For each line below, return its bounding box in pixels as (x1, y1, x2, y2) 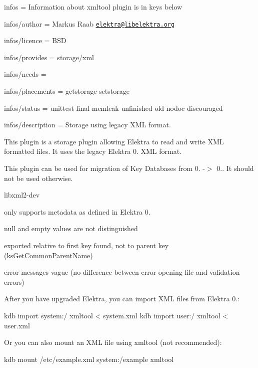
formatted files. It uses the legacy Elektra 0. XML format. (4, 146, 181, 156)
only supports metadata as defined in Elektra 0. (4, 206, 150, 217)
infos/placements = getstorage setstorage (4, 86, 129, 96)
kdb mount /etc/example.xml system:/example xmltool (4, 353, 174, 364)
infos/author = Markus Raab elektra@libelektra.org (4, 18, 175, 29)
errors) (4, 276, 24, 287)
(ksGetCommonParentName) (4, 250, 93, 260)
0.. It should (216, 163, 254, 173)
